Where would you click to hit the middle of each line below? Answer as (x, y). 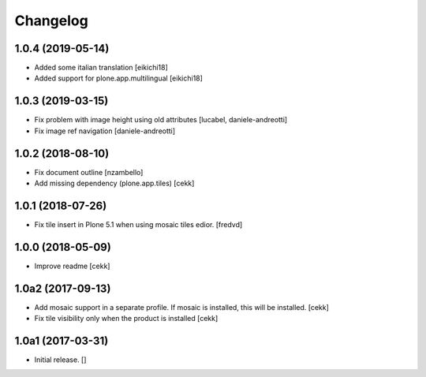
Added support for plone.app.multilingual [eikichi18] (118, 78)
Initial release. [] (60, 360)
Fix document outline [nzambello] (89, 172)
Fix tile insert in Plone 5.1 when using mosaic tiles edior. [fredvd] (138, 224)
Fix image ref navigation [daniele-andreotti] (105, 131)
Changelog (51, 21)
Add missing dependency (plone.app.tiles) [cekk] (114, 183)
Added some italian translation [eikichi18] (101, 68)
